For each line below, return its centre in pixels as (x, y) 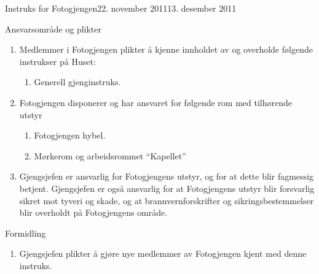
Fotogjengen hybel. (70, 135)
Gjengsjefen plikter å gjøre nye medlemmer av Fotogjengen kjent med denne (163, 253)
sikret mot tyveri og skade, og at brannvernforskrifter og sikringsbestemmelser (167, 200)
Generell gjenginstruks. (77, 82)
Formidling (26, 233)
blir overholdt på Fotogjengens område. (93, 212)
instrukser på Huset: (57, 61)
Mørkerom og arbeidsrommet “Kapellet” (110, 155)
